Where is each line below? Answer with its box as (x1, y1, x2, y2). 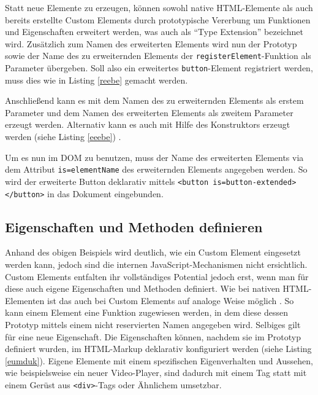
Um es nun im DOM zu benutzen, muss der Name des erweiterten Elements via (5, 151, 304, 163)
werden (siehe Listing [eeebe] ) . (5, 130, 121, 143)
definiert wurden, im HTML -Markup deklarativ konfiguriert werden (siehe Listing (5, 342, 312, 355)
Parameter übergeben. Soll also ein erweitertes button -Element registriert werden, (5, 61, 313, 74)
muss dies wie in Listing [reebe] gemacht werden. (5, 73, 188, 86)
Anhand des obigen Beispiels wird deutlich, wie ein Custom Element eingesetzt (5, 246, 301, 259)
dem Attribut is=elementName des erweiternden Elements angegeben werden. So (5, 163, 308, 176)
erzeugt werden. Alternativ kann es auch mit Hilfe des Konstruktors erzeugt (5, 118, 290, 131)
